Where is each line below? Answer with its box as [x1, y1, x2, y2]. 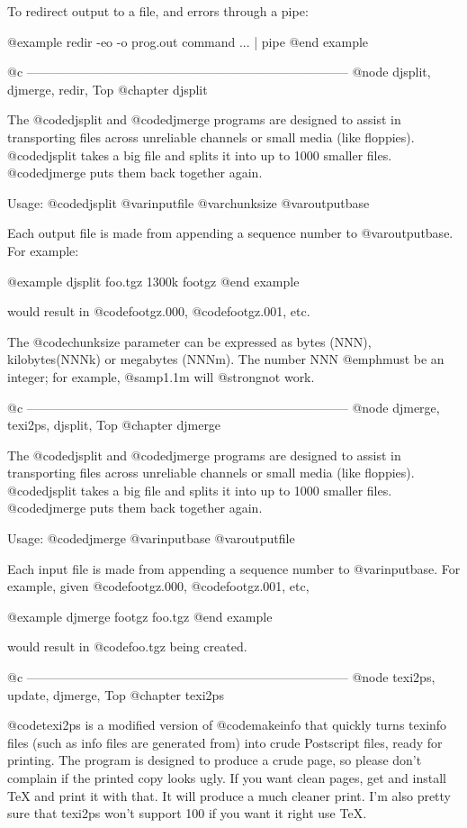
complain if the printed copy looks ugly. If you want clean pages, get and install [7, 769, 446, 787]
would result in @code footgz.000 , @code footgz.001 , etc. [7, 302, 310, 321]
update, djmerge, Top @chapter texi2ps [7, 685, 224, 704]
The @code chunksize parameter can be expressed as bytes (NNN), [7, 332, 372, 350]
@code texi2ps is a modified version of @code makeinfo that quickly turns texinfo [7, 715, 447, 734]
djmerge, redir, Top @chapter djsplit [7, 79, 208, 98]
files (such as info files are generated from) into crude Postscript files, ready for [7, 732, 443, 751]
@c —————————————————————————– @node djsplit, [7, 62, 431, 81]
